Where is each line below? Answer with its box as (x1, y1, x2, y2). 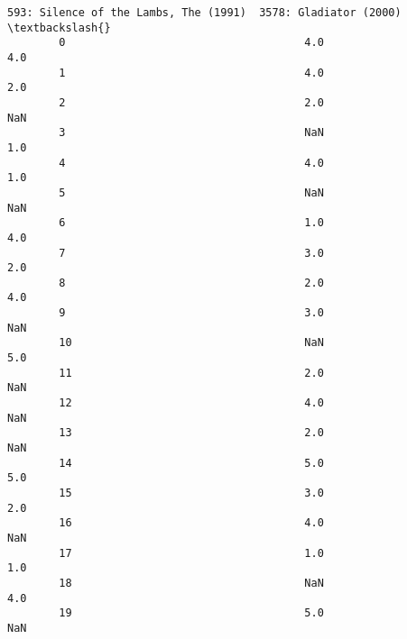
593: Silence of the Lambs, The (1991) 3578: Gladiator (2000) (7, 6, 402, 19)
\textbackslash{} (7, 21, 111, 34)
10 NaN (59, 336, 324, 350)
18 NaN (59, 576, 324, 589)
